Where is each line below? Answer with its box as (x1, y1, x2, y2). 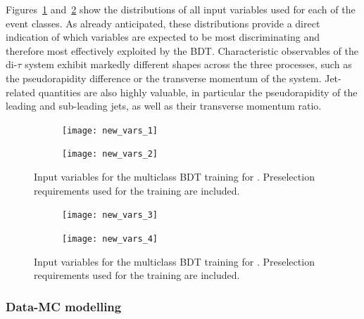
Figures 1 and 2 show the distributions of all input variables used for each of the (6, 2, 356, 16)
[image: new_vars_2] (62, 149, 158, 159)
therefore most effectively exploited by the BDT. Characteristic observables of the (6, 43, 358, 58)
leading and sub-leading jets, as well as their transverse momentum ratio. (6, 98, 322, 113)
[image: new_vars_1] (62, 125, 158, 136)
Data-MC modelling (6, 297, 122, 315)
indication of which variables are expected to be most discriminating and (6, 30, 320, 44)
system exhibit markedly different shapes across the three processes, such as (25, 57, 352, 72)
